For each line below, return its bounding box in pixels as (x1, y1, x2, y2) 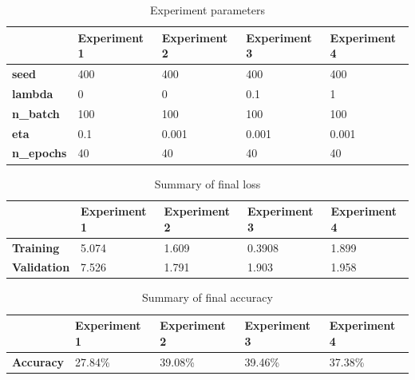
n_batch (12, 105, 60, 121)
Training (12, 239, 60, 255)
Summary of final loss (154, 175, 261, 192)
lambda (12, 85, 53, 101)
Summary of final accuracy (142, 289, 273, 306)
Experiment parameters (150, 2, 265, 18)
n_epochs (12, 144, 67, 161)
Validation (12, 259, 70, 275)
